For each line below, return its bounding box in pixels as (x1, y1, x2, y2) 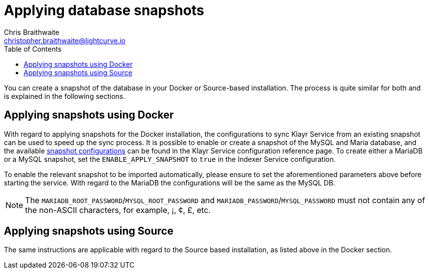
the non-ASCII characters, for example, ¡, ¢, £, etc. (25, 205, 211, 215)
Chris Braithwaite (4, 28, 60, 36)
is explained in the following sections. (4, 91, 125, 100)
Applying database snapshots (4, 2, 205, 19)
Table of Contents (4, 44, 62, 53)
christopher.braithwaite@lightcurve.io (4, 36, 125, 45)
